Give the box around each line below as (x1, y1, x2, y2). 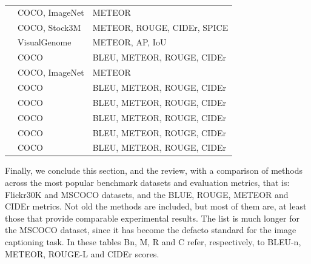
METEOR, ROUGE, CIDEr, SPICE (92, 21, 229, 33)
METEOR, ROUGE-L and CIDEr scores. (5, 247, 159, 260)
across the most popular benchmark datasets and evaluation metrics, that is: (5, 176, 290, 189)
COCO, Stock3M (18, 21, 81, 33)
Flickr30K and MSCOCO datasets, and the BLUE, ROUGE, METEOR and (5, 188, 289, 200)
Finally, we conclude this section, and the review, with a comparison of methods (5, 164, 303, 177)
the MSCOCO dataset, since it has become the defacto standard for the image (5, 223, 296, 236)
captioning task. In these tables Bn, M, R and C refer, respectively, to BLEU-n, (5, 236, 301, 248)
